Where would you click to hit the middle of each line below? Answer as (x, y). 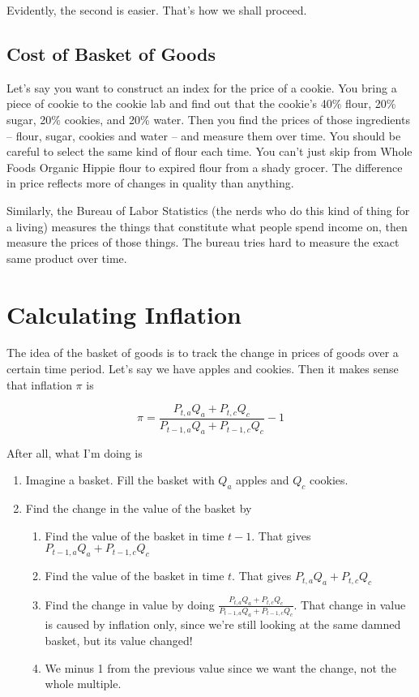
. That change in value (350, 604)
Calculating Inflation (124, 314)
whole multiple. (83, 684)
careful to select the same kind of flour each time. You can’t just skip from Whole (209, 151)
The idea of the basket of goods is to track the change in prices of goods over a (203, 353)
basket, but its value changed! (119, 641)
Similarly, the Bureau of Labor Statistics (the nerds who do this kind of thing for (208, 210)
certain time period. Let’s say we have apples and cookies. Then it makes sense (203, 369)
